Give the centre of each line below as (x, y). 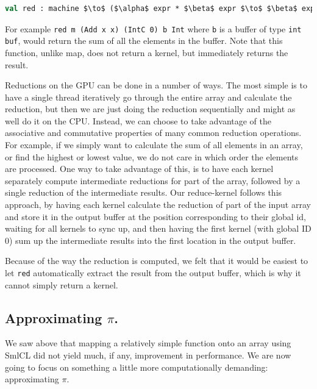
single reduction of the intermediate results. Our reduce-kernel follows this (144, 192)
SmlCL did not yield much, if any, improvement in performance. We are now (148, 355)
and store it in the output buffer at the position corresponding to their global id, (155, 216)
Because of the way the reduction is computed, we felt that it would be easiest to (157, 261)
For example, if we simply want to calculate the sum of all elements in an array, (154, 145)
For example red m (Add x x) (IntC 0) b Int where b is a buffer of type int (153, 28)
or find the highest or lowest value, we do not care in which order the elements (152, 156)
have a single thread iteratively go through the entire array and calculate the (148, 97)
